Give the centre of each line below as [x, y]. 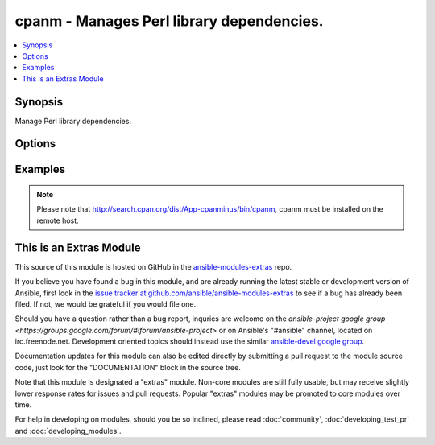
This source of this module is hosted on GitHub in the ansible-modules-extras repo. [153, 266]
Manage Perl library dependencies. [73, 121]
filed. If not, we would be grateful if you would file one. [106, 304]
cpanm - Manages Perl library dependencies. [169, 21]
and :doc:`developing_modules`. [68, 431]
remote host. [58, 220]
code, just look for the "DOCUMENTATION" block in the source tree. [128, 367]
